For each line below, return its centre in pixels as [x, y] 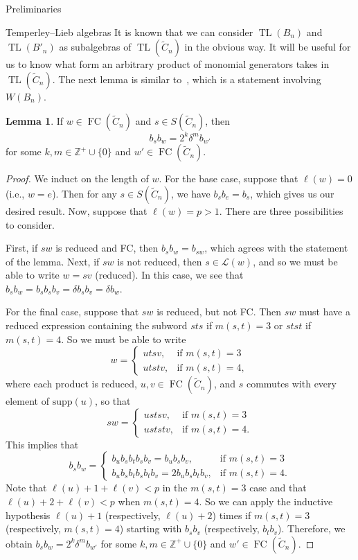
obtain [19, 543]
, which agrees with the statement [276, 248]
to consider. [30, 224]
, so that [113, 401]
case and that [278, 488]
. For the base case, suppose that [229, 178]
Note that [26, 488]
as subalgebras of [95, 47]
